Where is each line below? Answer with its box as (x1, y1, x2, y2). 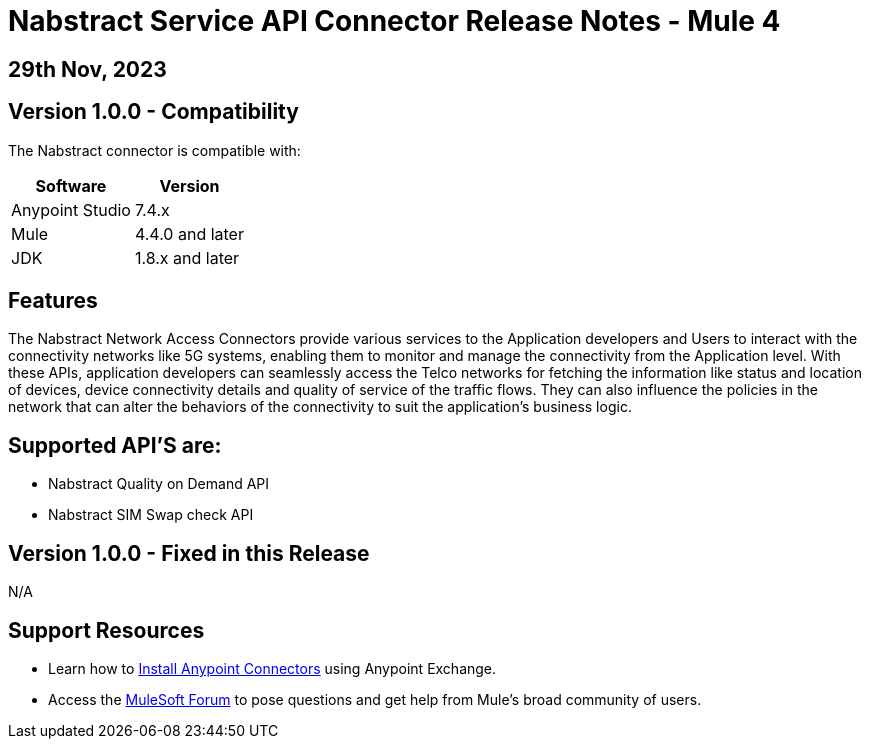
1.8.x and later (134, 247, 240, 268)
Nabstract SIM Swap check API (48, 506, 254, 524)
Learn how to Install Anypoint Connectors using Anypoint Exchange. (48, 659, 497, 677)
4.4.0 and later (134, 223, 244, 244)
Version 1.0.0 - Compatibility (8, 99, 299, 125)
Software (35, 175, 107, 196)
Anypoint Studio (11, 199, 131, 220)
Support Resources (8, 617, 205, 643)
